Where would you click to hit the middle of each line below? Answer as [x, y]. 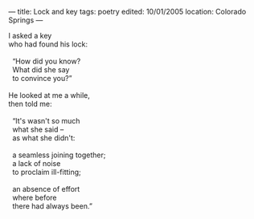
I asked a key [30, 36]
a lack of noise [36, 163]
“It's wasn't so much [46, 121]
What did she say [41, 70]
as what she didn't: [43, 138]
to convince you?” [42, 78]
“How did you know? [46, 61]
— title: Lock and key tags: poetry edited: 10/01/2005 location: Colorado [127, 12]
